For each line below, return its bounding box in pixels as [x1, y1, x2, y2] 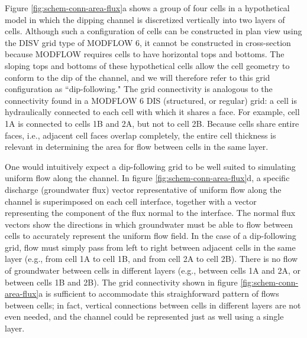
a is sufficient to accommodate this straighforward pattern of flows [38, 287, 279, 300]
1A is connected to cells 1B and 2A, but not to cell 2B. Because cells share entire [5, 117, 299, 129]
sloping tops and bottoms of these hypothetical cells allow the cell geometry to [5, 59, 290, 71]
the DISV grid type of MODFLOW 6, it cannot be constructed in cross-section [5, 36, 291, 48]
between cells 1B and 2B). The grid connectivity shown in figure [5, 275, 238, 288]
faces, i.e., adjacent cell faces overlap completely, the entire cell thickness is [5, 129, 276, 141]
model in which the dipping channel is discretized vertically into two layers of [5, 13, 285, 25]
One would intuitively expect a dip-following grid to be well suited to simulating [5, 160, 296, 172]
